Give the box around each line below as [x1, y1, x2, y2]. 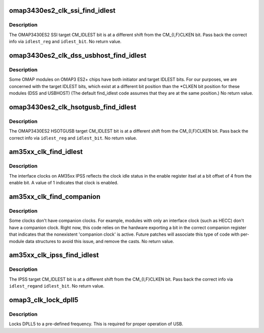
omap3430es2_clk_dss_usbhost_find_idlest [9, 51, 147, 60]
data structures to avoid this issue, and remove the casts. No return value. [25, 238, 175, 244]
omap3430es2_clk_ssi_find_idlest [9, 6, 116, 15]
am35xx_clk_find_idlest [9, 148, 83, 156]
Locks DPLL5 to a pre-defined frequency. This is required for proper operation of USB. [9, 321, 183, 327]
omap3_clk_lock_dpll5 [9, 296, 78, 304]
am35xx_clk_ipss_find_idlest [9, 251, 99, 259]
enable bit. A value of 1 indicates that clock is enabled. [9, 180, 118, 186]
